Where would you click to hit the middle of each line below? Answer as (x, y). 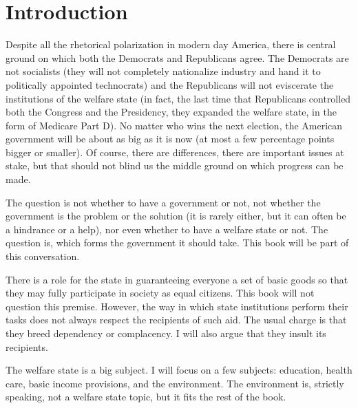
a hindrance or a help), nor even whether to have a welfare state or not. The (167, 229)
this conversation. (43, 256)
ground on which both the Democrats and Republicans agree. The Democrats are (177, 57)
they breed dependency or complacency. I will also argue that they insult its (166, 333)
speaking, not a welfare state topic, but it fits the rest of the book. (146, 397)
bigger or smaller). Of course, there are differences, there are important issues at (175, 152)
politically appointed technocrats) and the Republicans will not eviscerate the (170, 84)
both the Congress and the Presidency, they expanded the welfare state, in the (171, 112)
